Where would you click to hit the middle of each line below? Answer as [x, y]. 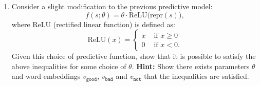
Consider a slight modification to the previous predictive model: [112, 6]
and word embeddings [46, 76]
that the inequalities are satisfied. [197, 76]
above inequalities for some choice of [69, 66]
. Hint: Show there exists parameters [191, 66]
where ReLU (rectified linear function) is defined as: [93, 24]
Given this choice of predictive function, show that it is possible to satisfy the [134, 56]
